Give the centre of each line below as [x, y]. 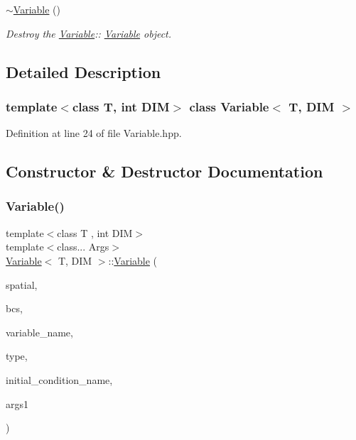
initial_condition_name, [59, 379]
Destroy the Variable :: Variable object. [89, 33]
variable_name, [39, 332]
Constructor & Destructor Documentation [164, 171]
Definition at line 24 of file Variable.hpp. [94, 133]
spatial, [22, 284]
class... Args [83, 247]
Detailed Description [83, 71]
